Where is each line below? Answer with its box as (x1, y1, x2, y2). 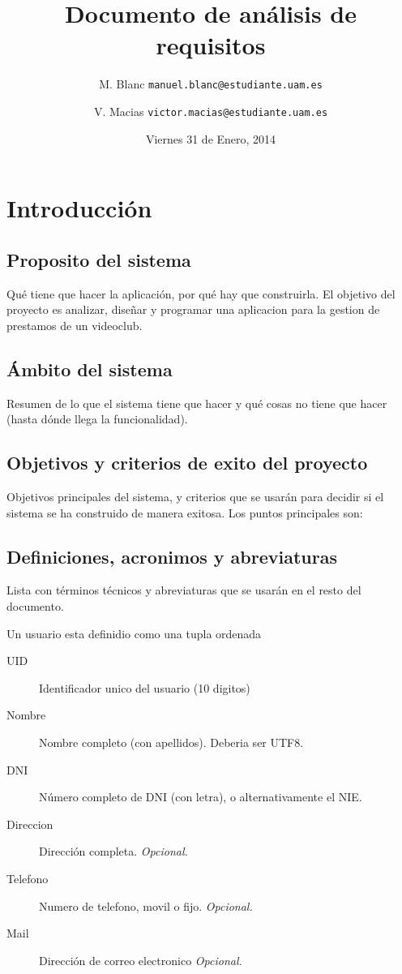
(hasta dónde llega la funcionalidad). (6, 410, 188, 427)
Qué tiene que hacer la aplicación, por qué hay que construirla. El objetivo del (6, 285, 396, 302)
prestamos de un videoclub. (6, 316, 143, 333)
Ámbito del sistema (6, 356, 173, 381)
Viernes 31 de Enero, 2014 (145, 130, 276, 147)
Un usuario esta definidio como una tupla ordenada (6, 624, 262, 641)
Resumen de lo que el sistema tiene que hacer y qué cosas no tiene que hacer (6, 394, 387, 411)
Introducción (6, 191, 152, 225)
